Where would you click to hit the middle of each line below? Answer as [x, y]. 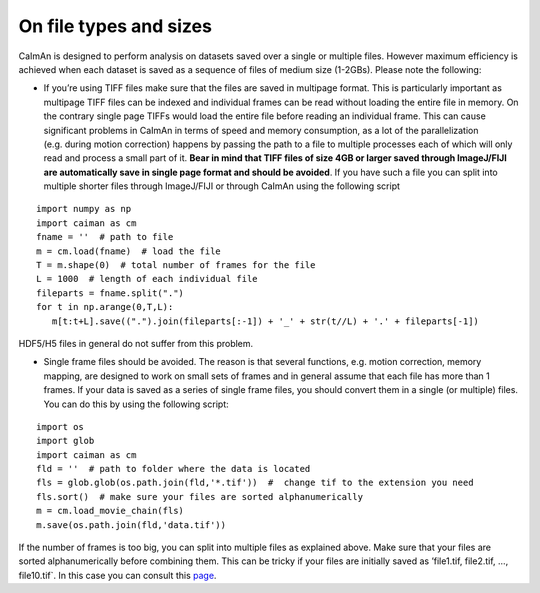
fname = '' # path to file [105, 237]
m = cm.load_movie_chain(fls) [110, 511]
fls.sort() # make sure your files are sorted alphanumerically [200, 496]
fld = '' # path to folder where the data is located [173, 469]
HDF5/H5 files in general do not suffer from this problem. [136, 343]
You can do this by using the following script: [136, 404]
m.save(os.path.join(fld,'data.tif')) [131, 524]
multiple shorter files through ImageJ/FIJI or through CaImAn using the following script [221, 186]
